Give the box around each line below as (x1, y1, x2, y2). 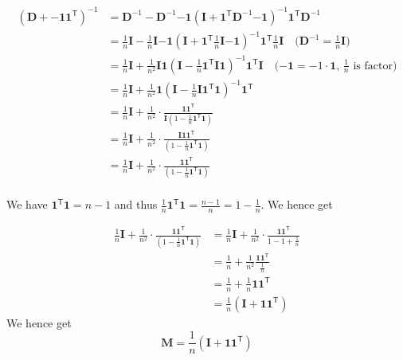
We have (6, 196, 48, 213)
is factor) (353, 60, 397, 72)
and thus (114, 196, 158, 213)
